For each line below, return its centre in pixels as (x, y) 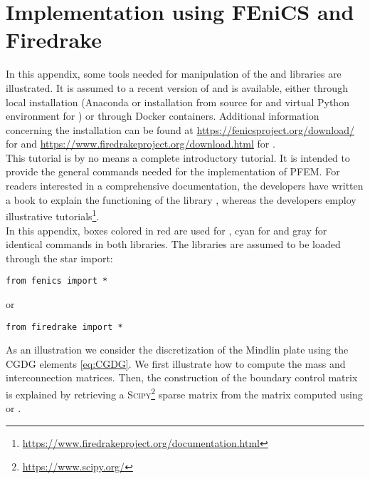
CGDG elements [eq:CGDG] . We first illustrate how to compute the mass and (176, 363)
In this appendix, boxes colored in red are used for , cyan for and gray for (166, 230)
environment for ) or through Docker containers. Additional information (163, 116)
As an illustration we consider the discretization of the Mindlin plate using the (177, 350)
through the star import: (59, 258)
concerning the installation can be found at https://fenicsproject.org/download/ (180, 129)
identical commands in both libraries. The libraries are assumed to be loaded (173, 244)
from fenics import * (57, 281)
